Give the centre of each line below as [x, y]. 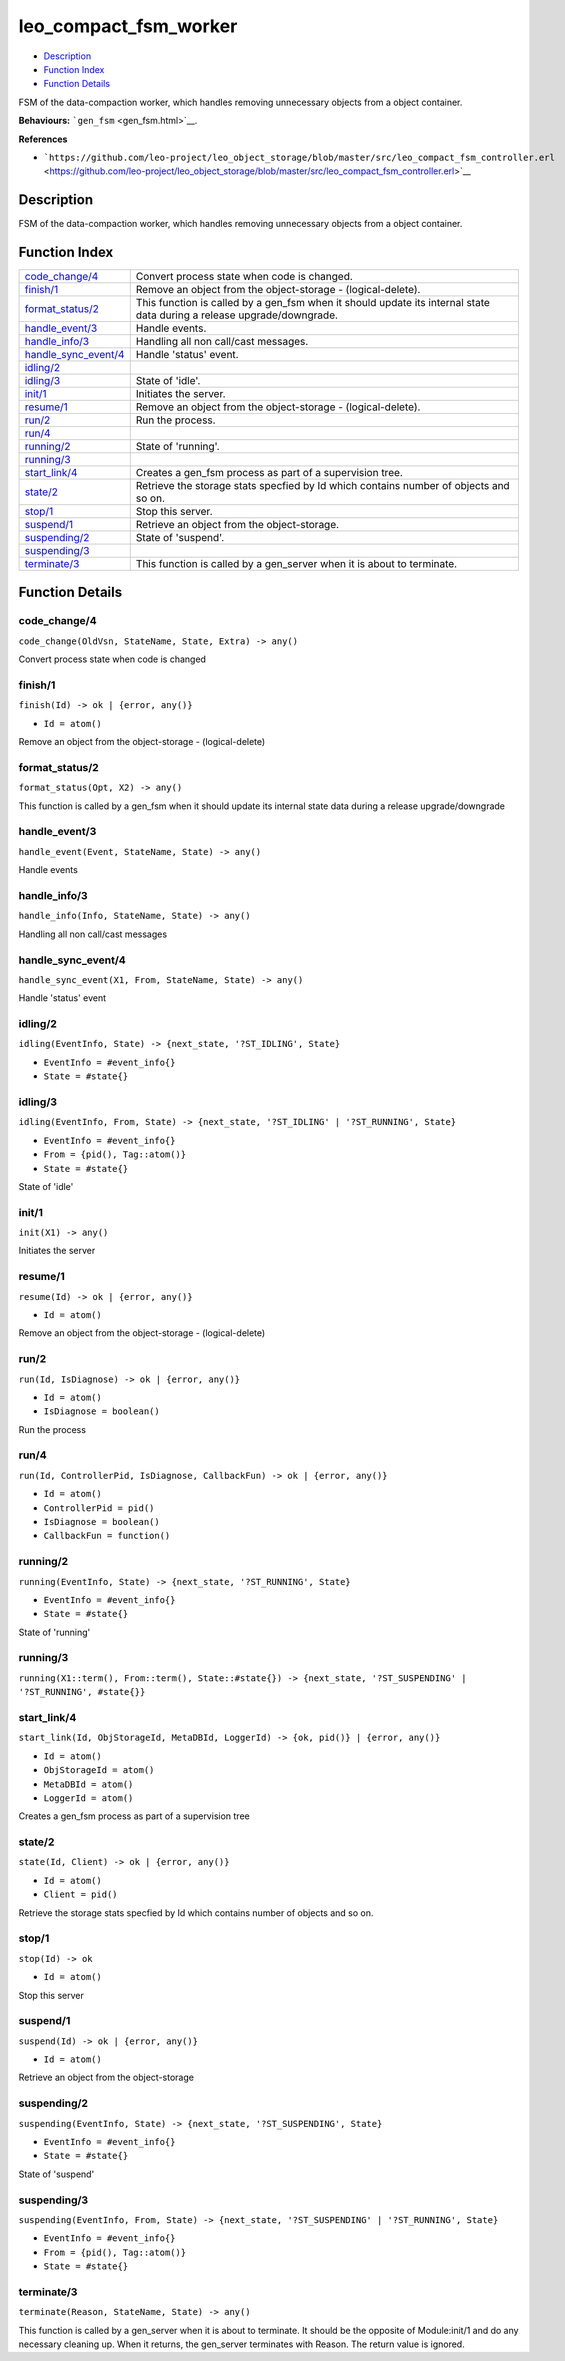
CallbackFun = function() [107, 1536]
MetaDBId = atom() [88, 1784]
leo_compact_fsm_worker [128, 26]
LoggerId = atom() [88, 1798]
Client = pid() [81, 1894]
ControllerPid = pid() [99, 1508]
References [43, 139]
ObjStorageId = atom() [99, 1770]
